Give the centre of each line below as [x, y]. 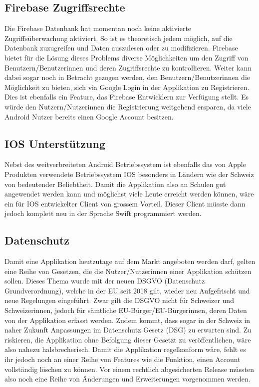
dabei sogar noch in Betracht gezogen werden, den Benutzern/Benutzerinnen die [127, 77]
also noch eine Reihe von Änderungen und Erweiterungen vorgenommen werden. [128, 379]
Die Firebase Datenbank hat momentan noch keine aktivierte [98, 28]
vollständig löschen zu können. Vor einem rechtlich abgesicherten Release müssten [129, 369]
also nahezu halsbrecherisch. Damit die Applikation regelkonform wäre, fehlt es [125, 349]
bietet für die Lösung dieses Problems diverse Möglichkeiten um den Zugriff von [127, 57]
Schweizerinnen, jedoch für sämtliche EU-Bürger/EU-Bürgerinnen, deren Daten [126, 310]
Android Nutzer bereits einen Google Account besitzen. [89, 116]
